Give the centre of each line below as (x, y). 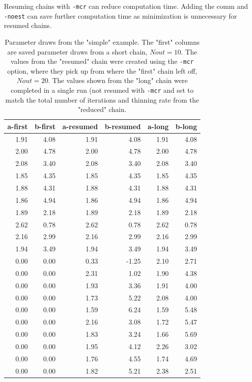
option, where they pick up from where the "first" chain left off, (102, 70)
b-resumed (123, 126)
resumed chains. (28, 25)
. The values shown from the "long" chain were (118, 80)
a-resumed (80, 126)
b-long (186, 126)
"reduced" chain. (102, 109)
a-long (158, 126)
